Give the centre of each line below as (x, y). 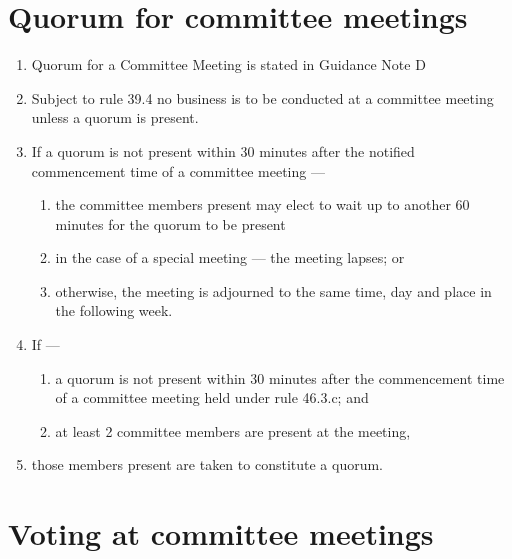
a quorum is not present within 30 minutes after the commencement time (280, 377)
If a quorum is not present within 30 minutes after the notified (223, 150)
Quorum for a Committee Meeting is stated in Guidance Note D (228, 64)
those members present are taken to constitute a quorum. (207, 464)
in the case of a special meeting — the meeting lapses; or (230, 257)
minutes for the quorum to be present (170, 223)
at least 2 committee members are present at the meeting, (233, 430)
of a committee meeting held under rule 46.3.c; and (212, 397)
